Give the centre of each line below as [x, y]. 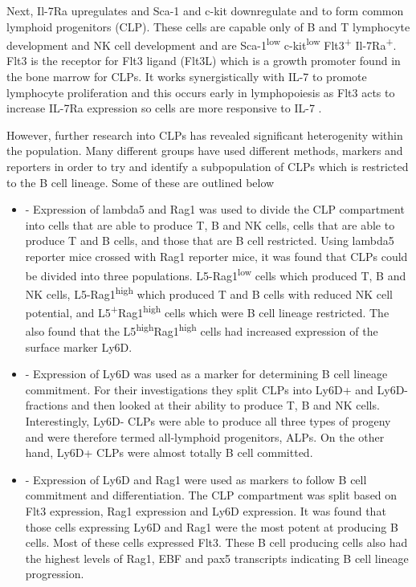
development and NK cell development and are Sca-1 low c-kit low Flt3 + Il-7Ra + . [202, 44]
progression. [55, 574]
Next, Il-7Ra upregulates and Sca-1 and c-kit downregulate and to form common [205, 10]
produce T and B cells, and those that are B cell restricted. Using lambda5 [210, 241]
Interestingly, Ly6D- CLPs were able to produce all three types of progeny [208, 420]
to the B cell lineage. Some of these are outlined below [141, 182]
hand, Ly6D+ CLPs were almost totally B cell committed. [169, 452]
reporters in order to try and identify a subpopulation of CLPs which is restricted [208, 166]
